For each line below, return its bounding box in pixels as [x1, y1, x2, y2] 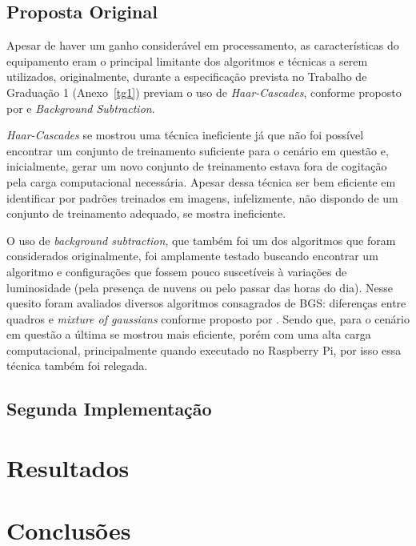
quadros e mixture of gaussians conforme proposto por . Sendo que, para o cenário [6, 310, 410, 327]
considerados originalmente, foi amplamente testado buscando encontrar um [6, 247, 378, 264]
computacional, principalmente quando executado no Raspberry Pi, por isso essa [6, 341, 402, 358]
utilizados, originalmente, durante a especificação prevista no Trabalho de [6, 68, 367, 85]
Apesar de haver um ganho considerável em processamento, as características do [6, 37, 399, 54]
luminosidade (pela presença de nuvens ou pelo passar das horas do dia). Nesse [6, 279, 394, 295]
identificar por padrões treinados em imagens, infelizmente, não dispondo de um [6, 189, 398, 206]
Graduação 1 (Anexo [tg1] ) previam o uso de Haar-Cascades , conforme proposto [6, 83, 402, 100]
